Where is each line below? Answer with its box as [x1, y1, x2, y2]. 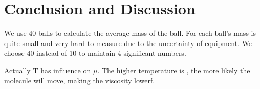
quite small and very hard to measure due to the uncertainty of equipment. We [4, 37, 252, 48]
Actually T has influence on [4, 64, 91, 75]
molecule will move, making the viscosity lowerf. [4, 75, 155, 85]
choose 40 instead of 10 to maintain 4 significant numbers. [4, 48, 186, 58]
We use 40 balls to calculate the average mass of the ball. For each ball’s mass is [4, 28, 256, 38]
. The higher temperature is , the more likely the [97, 64, 250, 75]
